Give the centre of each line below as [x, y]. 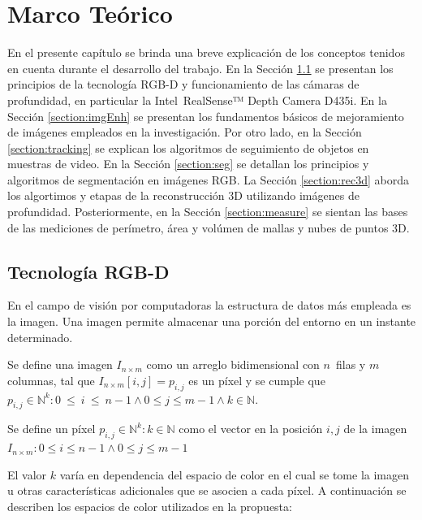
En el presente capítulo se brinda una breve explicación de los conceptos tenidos [206, 52]
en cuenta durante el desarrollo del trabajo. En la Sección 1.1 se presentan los [200, 68]
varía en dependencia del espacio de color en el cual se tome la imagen [234, 474]
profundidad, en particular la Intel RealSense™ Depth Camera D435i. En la [197, 100]
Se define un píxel [52, 429]
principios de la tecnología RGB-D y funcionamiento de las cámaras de [183, 84]
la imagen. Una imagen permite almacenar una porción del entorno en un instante [212, 321]
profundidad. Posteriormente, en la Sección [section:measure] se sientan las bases [208, 212]
